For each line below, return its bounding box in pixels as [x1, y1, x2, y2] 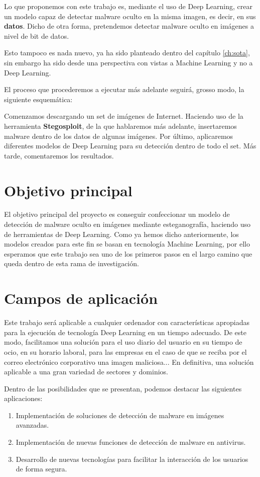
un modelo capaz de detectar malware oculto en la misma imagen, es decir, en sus [4, 11, 256, 21]
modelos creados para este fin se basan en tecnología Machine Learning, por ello [4, 238, 250, 249]
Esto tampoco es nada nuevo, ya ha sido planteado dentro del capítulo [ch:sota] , [4, 47, 250, 58]
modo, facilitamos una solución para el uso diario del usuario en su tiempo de [4, 337, 242, 347]
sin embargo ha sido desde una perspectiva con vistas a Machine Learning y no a [4, 57, 253, 67]
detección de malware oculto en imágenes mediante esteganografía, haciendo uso [4, 219, 251, 229]
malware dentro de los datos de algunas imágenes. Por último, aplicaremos [4, 130, 233, 141]
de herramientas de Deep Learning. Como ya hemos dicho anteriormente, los [4, 228, 239, 239]
